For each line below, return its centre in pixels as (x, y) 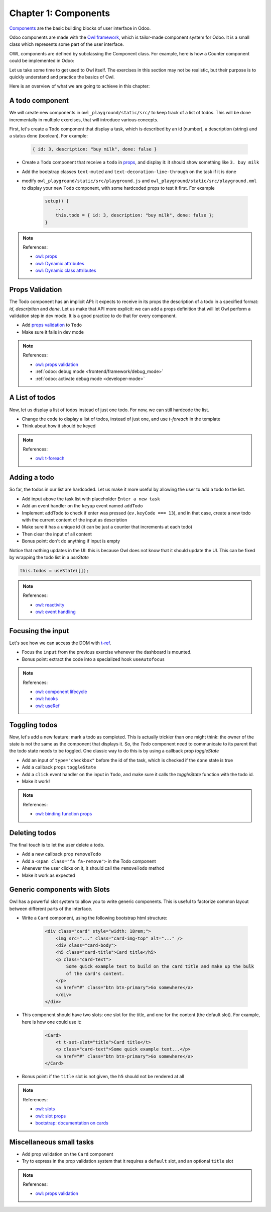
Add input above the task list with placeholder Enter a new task (91, 499)
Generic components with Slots (59, 890)
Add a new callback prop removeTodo (61, 854)
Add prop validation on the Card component (67, 1154)
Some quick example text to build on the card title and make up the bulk (160, 967)
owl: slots (45, 1109)
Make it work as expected (48, 875)
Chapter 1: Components (60, 13)
